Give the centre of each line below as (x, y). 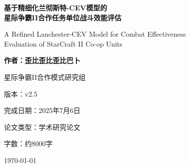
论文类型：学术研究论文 (42, 127)
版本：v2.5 (21, 93)
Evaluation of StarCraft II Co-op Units (63, 43)
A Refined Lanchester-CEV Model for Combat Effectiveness (95, 34)
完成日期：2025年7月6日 (42, 110)
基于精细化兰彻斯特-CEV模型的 (56, 7)
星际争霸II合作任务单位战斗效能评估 (63, 17)
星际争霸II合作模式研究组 (45, 77)
